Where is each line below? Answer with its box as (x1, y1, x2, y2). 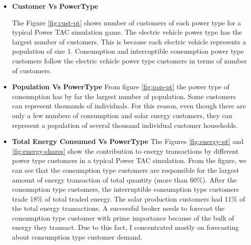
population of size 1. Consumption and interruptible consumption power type (12, 46, 244, 56)
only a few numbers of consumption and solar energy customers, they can (12, 110, 232, 120)
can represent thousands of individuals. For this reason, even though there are (12, 101, 246, 111)
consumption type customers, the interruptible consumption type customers (12, 184, 239, 194)
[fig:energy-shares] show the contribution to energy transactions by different (12, 145, 239, 156)
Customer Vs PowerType (12, 1, 98, 11)
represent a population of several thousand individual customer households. (12, 120, 238, 130)
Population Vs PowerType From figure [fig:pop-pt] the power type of (12, 82, 229, 92)
